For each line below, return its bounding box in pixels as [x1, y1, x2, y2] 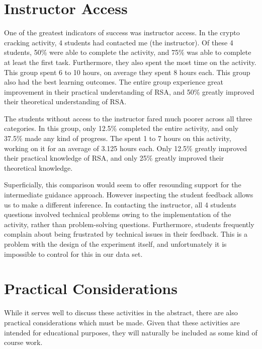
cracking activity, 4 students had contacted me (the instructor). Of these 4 [4, 37, 233, 47]
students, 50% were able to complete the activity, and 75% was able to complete [4, 47, 251, 57]
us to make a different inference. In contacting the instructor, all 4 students [4, 199, 236, 210]
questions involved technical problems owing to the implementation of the [4, 209, 231, 220]
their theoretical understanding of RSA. [4, 96, 127, 107]
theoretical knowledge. [4, 162, 73, 173]
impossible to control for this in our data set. [4, 248, 143, 259]
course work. [4, 337, 43, 347]
